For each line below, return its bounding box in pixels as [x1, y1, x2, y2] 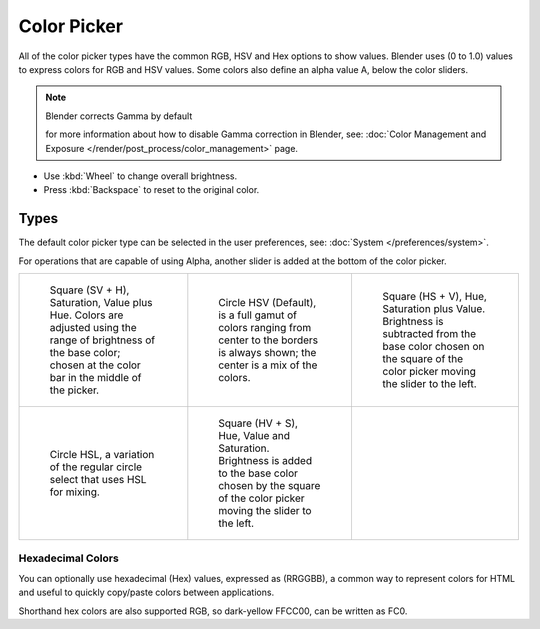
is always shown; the [218, 345, 317, 359]
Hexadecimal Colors [18, 551, 119, 565]
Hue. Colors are [49, 308, 124, 322]
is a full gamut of [218, 308, 297, 322]
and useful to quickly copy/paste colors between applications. [18, 586, 275, 599]
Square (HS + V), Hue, [382, 289, 487, 303]
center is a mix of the [218, 358, 318, 372]
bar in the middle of [49, 370, 142, 384]
